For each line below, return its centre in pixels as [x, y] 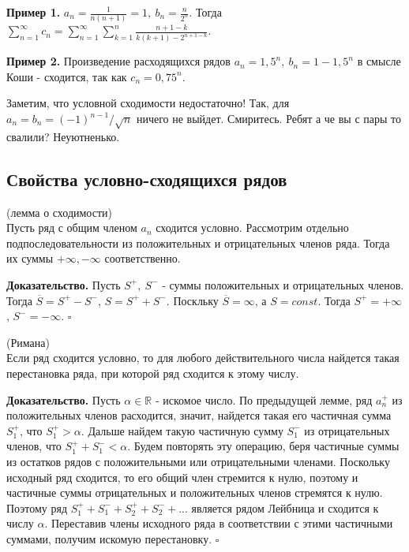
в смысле [379, 61]
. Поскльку [192, 300]
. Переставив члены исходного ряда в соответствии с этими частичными [219, 523]
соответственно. [143, 258]
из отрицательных [347, 430]
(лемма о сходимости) [59, 212]
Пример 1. [34, 12]
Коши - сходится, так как [67, 76]
